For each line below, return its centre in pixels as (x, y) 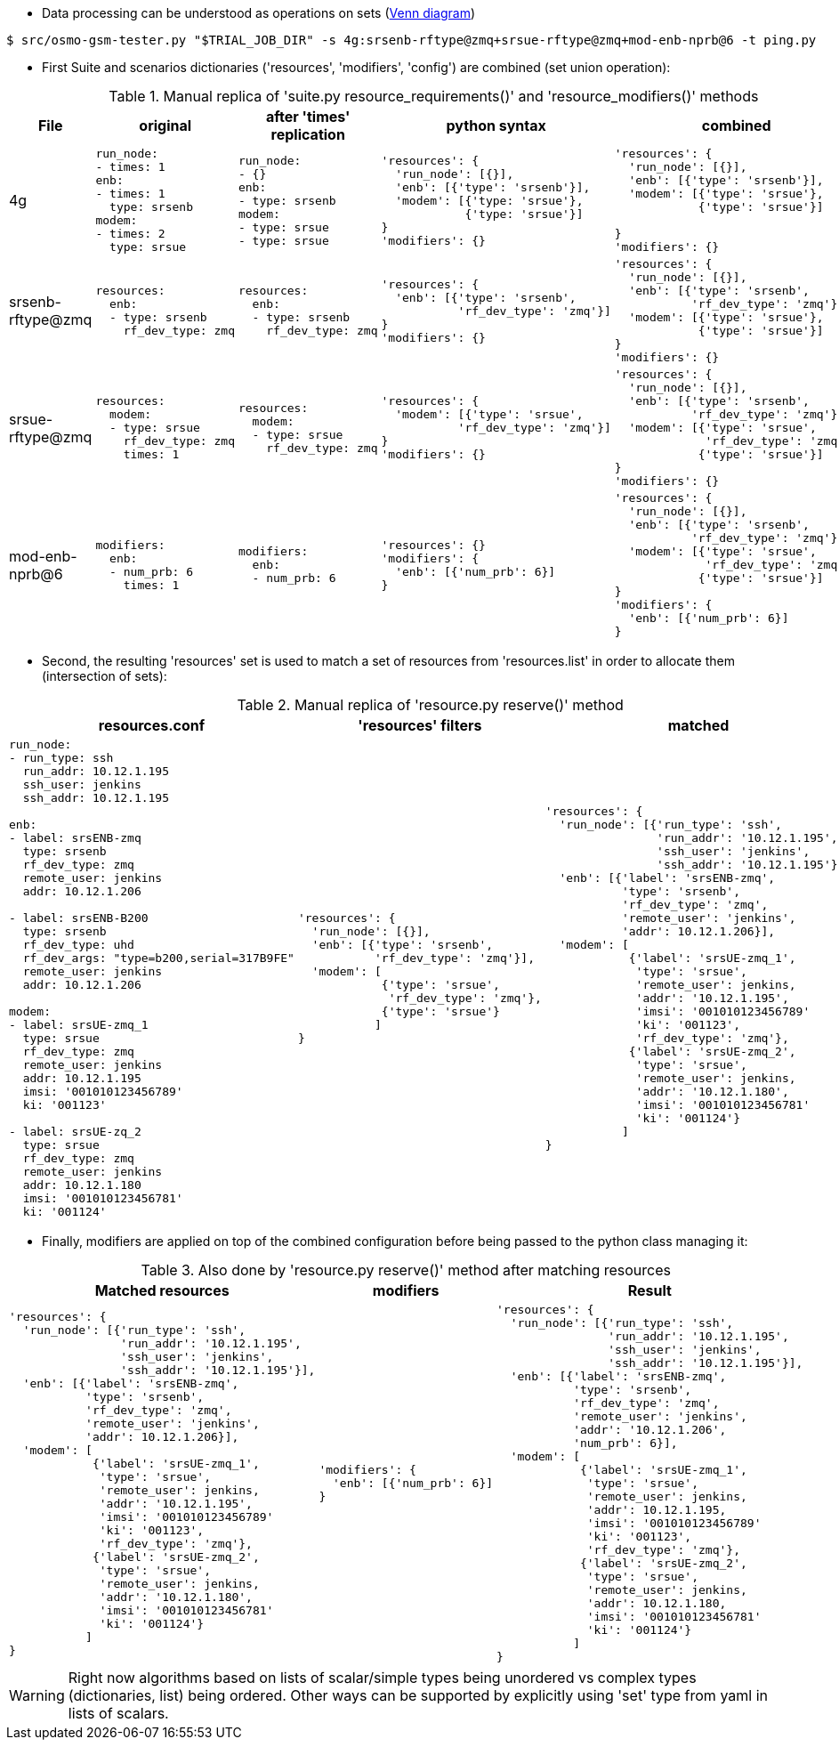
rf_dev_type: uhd (78, 945)
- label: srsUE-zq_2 (75, 1132)
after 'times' (308, 117)
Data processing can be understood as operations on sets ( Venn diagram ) (259, 13)
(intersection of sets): (105, 676)
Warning (37, 1695)
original (165, 125)
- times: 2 (130, 234)
